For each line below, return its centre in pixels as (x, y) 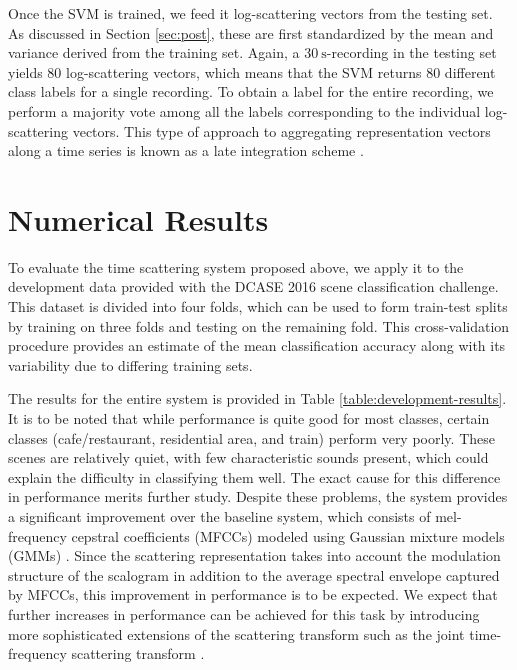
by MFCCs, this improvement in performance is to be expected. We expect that (253, 594)
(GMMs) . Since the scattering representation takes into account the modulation (254, 555)
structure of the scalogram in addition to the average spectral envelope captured (254, 574)
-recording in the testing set (411, 52)
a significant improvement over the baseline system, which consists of (219, 516)
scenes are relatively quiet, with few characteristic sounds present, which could (248, 457)
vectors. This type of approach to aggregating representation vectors (281, 130)
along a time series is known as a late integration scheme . (186, 150)
